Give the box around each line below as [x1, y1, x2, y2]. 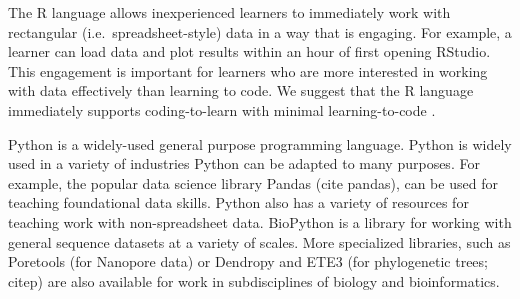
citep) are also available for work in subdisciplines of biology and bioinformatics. [8, 270, 500, 291]
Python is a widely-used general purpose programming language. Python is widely [8, 133, 512, 154]
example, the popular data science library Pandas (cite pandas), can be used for [8, 172, 498, 193]
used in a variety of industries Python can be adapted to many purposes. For [8, 153, 480, 174]
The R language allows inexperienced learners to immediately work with [8, 2, 451, 22]
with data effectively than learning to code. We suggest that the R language [8, 80, 474, 101]
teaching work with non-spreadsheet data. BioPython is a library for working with [8, 211, 512, 232]
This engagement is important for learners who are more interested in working [8, 60, 488, 81]
